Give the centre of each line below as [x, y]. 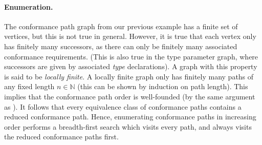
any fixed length [29, 86]
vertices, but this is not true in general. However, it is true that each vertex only [130, 36]
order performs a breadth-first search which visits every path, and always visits [128, 126]
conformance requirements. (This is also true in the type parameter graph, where [131, 56]
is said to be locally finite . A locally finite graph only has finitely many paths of [129, 76]
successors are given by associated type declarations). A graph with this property [131, 66]
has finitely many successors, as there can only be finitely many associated [121, 46]
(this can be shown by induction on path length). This [163, 86]
